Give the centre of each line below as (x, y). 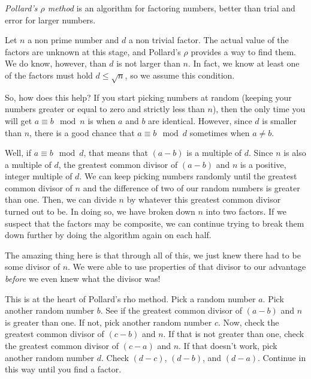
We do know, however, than (56, 63)
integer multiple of (39, 176)
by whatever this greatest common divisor (204, 199)
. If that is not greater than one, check (234, 334)
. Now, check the (248, 322)
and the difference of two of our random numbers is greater (191, 187)
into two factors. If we (246, 211)
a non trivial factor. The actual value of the (209, 40)
